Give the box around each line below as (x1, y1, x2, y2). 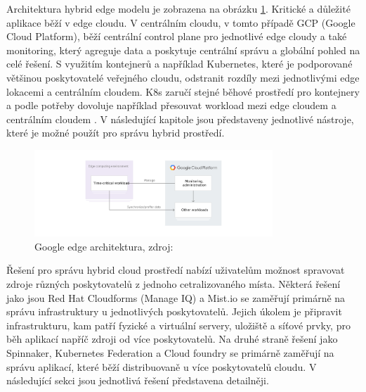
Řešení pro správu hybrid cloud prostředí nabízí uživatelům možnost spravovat (6, 263, 345, 277)
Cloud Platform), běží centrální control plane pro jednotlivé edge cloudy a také (6, 29, 347, 44)
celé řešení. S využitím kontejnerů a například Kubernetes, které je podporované (6, 56, 353, 71)
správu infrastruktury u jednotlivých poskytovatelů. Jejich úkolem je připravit (6, 304, 342, 319)
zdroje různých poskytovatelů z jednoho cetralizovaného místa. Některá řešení (6, 276, 341, 291)
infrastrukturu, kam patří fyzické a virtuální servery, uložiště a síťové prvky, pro (6, 317, 351, 332)
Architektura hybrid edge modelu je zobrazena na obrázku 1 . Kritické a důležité (6, 1, 351, 15)
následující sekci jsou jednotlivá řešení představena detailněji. (6, 373, 269, 388)
